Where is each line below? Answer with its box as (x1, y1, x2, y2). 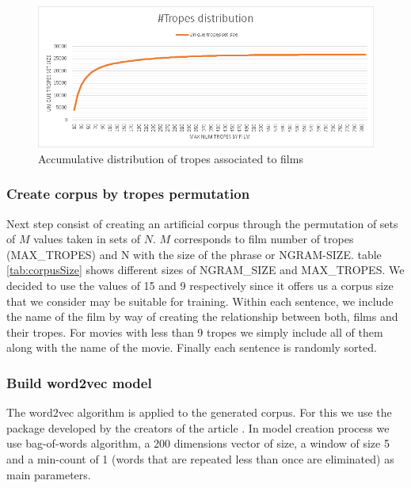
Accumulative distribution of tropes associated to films (38, 150, 303, 166)
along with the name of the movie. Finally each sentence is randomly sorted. (6, 339, 377, 356)
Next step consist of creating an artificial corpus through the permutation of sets (6, 215, 398, 231)
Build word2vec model (6, 372, 152, 392)
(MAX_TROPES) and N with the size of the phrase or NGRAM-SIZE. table (6, 246, 382, 262)
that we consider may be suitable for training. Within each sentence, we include (6, 292, 394, 309)
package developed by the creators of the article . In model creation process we (6, 419, 390, 436)
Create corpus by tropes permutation (6, 184, 250, 204)
